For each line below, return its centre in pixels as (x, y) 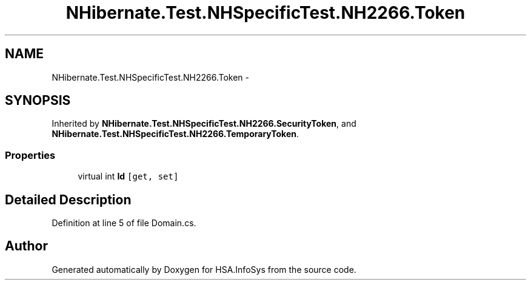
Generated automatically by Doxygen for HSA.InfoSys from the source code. (204, 269)
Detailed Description (68, 199)
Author (26, 246)
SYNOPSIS (38, 101)
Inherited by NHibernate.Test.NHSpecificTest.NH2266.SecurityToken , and (204, 124)
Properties (30, 155)
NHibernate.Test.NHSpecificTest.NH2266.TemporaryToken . (175, 134)
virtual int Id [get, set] (128, 176)
